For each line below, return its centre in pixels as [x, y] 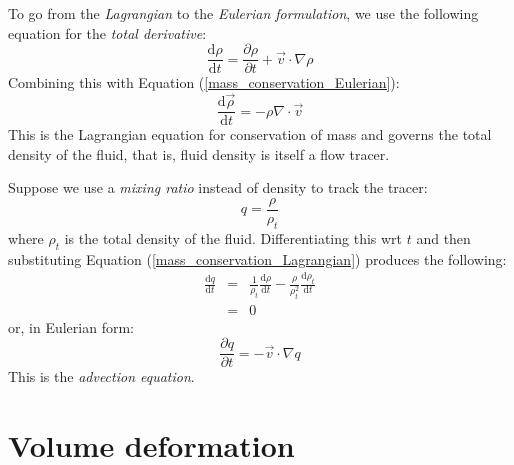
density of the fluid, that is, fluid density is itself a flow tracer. [199, 153]
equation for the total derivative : [107, 32]
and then [443, 237]
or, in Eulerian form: [71, 326]
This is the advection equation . [101, 376]
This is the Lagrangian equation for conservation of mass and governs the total [250, 134]
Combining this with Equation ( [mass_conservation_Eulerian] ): [204, 82]
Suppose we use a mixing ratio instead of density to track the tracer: [218, 187]
